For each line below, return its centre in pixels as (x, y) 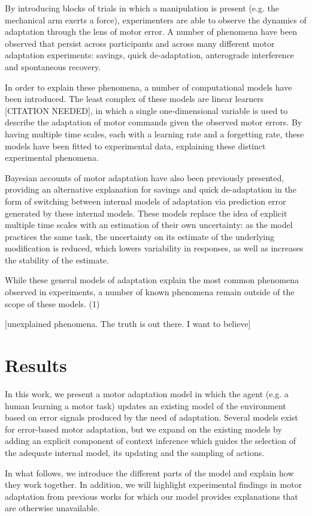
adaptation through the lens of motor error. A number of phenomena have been (151, 31)
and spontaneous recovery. (53, 66)
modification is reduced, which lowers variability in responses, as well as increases (154, 248)
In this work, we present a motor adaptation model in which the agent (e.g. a (147, 393)
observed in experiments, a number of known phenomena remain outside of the (150, 292)
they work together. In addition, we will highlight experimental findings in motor (154, 484)
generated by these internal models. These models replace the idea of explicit (146, 213)
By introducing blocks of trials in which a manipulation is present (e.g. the (142, 8)
